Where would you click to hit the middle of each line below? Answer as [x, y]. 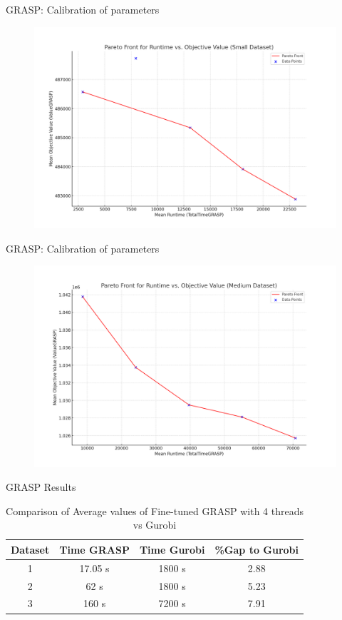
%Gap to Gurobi [257, 549]
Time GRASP [94, 549]
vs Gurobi [155, 525]
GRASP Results [41, 487]
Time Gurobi [172, 549]
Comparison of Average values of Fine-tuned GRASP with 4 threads [155, 510]
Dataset [30, 549]
